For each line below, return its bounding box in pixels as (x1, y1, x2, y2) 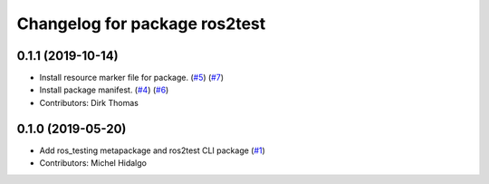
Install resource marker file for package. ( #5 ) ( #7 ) (39, 73, 225, 83)
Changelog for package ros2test (16, 14, 266, 34)
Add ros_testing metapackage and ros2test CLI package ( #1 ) (39, 145, 266, 156)
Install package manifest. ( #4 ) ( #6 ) (39, 84, 169, 95)
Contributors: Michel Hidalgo (39, 158, 147, 169)
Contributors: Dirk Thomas (39, 97, 139, 108)
